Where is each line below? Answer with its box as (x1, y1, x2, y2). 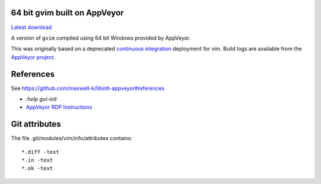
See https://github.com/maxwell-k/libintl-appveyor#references (11, 85, 165, 92)
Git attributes (11, 119, 61, 130)
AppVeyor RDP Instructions (26, 104, 92, 111)
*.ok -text (21, 165, 53, 172)
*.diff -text (21, 149, 59, 155)
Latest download (11, 24, 52, 31)
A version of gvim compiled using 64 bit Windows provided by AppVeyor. (11, 34, 191, 41)
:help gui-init (26, 95, 57, 102)
